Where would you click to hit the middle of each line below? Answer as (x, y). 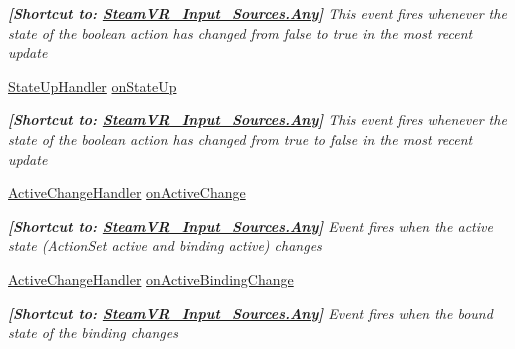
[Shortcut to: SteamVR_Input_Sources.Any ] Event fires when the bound (250, 312)
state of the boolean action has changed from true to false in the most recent (240, 138)
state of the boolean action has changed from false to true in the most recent (240, 32)
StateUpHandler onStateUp (92, 85)
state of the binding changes (93, 332)
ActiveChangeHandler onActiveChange (127, 192)
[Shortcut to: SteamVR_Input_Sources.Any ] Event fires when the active (250, 225)
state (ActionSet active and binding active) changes (165, 245)
